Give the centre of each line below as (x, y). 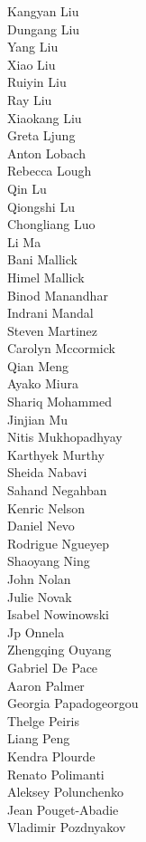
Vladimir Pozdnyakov (67, 827)
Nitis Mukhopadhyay (65, 437)
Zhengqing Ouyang (59, 650)
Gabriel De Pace (53, 667)
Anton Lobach (46, 153)
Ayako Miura (43, 383)
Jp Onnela (36, 631)
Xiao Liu (32, 64)
